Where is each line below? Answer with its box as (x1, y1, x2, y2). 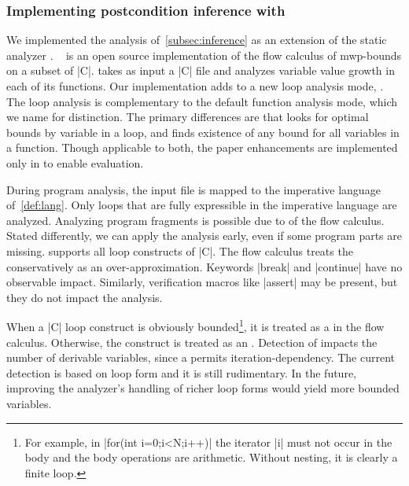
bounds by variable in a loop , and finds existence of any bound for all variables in (6, 123, 400, 140)
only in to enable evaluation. (6, 154, 144, 171)
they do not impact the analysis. (6, 289, 163, 305)
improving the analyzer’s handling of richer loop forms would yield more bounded (6, 380, 400, 396)
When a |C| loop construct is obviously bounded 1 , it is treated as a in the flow (6, 316, 385, 334)
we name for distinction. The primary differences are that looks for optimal (6, 109, 369, 125)
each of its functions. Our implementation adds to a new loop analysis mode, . (6, 78, 384, 94)
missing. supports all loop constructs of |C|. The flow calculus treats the (6, 242, 353, 259)
